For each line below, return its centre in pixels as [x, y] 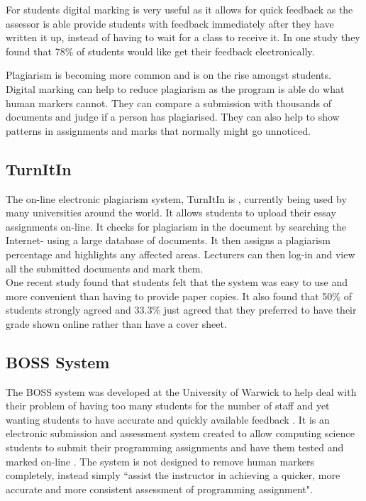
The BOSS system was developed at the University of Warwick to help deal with [181, 391]
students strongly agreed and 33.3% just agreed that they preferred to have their [181, 310]
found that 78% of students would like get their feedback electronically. [160, 51]
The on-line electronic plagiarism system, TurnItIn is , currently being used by [176, 198]
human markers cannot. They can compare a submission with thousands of [169, 103]
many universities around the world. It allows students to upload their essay [171, 213]
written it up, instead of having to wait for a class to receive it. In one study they [183, 37]
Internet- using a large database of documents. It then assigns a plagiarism [168, 240]
